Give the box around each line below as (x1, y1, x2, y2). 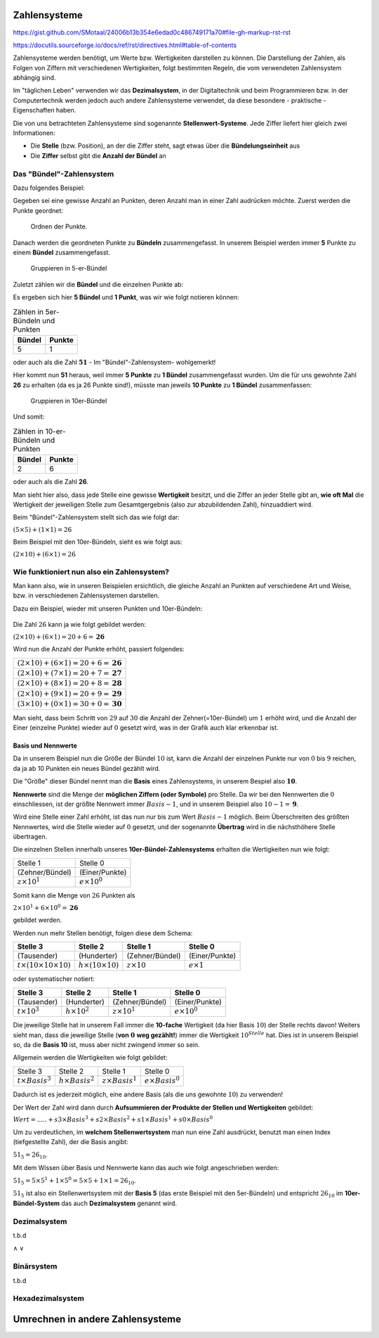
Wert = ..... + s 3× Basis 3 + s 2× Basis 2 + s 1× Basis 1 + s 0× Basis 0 (13, 1115, 213, 1124)
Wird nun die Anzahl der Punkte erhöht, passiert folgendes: (13, 645, 185, 654)
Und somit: (13, 413, 45, 421)
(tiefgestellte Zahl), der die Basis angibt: (13, 1137, 129, 1145)
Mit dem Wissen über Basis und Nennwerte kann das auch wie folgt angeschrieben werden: (13, 1163, 279, 1171)
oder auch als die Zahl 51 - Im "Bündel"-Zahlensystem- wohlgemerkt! (13, 358, 216, 366)
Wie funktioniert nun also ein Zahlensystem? (13, 566, 170, 576)
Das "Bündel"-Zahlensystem (13, 169, 114, 178)
